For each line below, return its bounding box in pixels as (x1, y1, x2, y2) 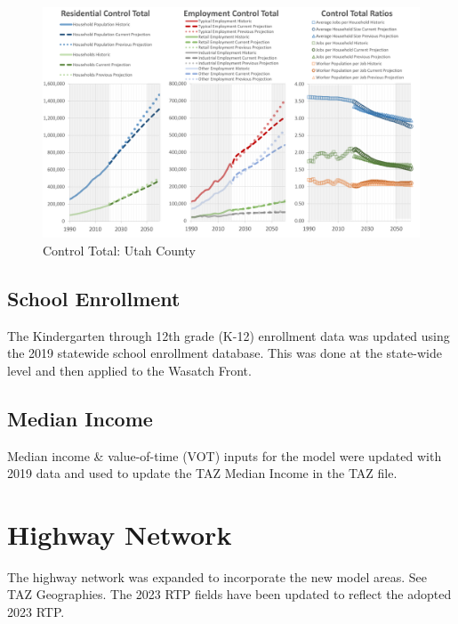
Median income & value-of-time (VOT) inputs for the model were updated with (7, 446, 442, 465)
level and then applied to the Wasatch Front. (7, 361, 252, 379)
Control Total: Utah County (43, 240, 196, 259)
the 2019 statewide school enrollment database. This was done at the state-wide (7, 344, 442, 362)
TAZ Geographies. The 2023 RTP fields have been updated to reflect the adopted (7, 585, 452, 604)
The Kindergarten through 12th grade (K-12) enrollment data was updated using (7, 326, 450, 344)
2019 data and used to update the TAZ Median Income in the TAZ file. (7, 464, 398, 482)
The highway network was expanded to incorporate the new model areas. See (7, 567, 427, 586)
